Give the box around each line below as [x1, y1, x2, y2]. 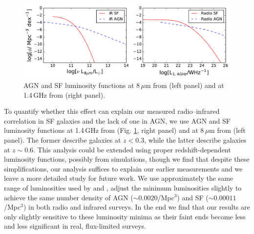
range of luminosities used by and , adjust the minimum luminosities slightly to [4, 182, 242, 192]
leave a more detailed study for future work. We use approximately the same [4, 173, 233, 183]
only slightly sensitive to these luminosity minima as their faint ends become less [4, 211, 246, 221]
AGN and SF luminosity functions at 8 [23, 80, 140, 90]
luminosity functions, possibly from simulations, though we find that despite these [4, 154, 250, 164]
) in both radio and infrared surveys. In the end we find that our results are [23, 202, 250, 212]
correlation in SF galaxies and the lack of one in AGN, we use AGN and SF [4, 115, 231, 126]
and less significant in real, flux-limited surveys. [4, 221, 146, 231]
